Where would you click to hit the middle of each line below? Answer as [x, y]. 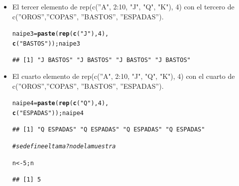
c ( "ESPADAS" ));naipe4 [48, 113]
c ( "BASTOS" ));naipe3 [46, 43]
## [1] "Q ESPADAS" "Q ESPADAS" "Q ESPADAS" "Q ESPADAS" [109, 129]
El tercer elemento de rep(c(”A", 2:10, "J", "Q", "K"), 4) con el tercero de [123, 6]
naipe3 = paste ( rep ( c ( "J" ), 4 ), [60, 34]
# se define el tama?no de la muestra [64, 147]
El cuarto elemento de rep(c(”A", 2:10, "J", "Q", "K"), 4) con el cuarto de [123, 76]
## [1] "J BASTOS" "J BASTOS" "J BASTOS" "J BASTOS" [101, 60]
